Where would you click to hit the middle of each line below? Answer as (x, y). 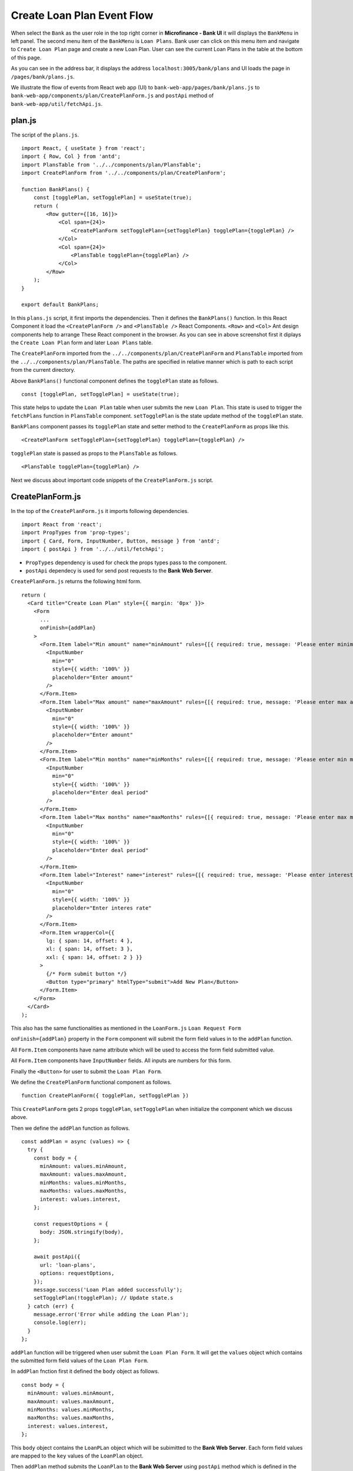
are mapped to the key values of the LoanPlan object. (77, 1456)
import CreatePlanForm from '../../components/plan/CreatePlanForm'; (124, 173)
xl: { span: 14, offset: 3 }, (90, 949)
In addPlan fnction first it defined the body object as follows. (85, 1372)
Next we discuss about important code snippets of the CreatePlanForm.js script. (112, 480)
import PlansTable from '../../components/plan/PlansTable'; (111, 164)
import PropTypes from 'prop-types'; (76, 533)
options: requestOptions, (77, 1273)
